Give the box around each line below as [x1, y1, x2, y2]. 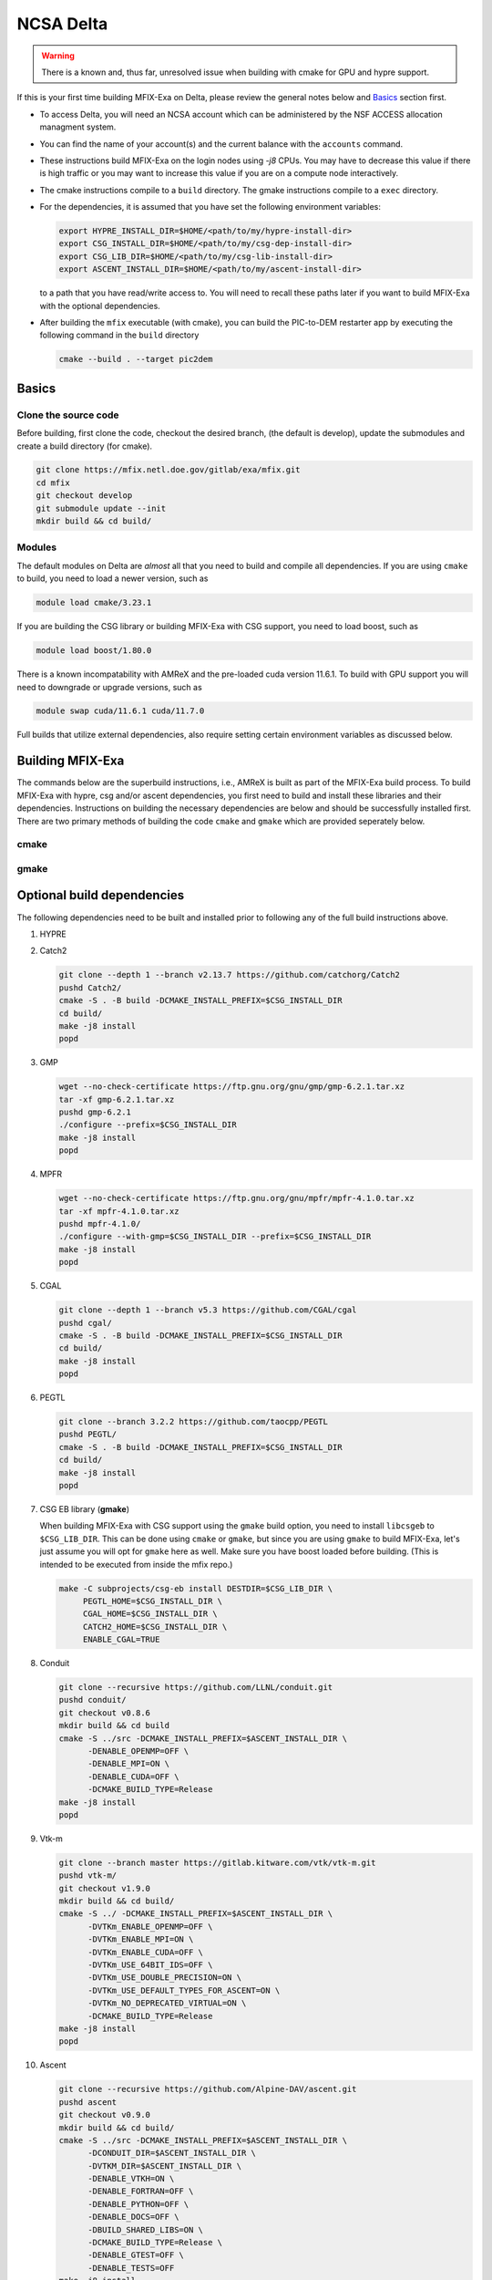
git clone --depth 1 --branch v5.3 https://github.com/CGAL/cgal [58, 1305, 357, 1315]
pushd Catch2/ [58, 982, 122, 993]
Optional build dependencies [16, 887, 185, 903]
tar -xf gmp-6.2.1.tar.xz [58, 1094, 175, 1104]
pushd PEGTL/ [58, 1429, 118, 1440]
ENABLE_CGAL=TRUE [82, 1634, 160, 1645]
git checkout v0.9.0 [58, 2109, 150, 2120]
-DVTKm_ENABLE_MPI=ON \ [87, 1934, 194, 1944]
